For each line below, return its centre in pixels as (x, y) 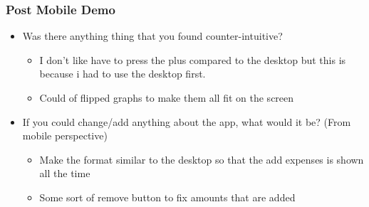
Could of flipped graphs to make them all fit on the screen (167, 97)
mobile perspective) (65, 136)
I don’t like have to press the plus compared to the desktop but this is (193, 59)
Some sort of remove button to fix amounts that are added (167, 197)
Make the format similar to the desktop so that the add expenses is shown (202, 159)
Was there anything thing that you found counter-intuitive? (152, 36)
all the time (65, 173)
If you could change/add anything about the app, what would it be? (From (187, 121)
